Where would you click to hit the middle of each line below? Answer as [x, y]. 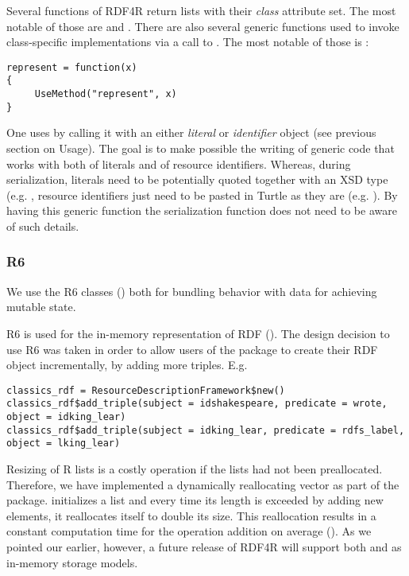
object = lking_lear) [64, 444]
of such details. [43, 226]
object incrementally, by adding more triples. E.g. [127, 365]
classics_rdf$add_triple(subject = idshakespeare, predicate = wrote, [197, 404]
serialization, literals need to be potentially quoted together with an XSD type [197, 179]
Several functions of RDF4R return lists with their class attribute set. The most [201, 10]
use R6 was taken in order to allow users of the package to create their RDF [192, 349]
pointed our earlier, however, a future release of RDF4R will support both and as [204, 547]
